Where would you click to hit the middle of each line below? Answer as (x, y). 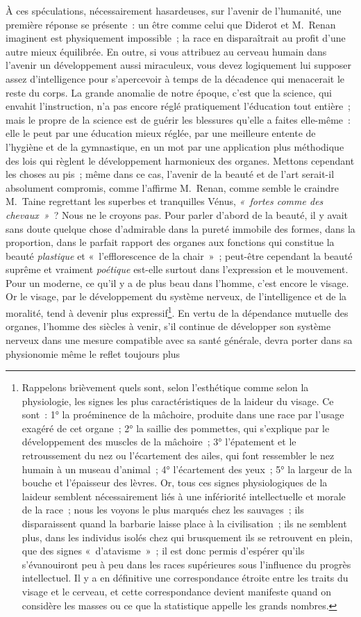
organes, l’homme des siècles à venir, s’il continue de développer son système (168, 326)
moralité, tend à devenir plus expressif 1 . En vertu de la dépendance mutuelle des (177, 312)
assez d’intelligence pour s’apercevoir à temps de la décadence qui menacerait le (175, 78)
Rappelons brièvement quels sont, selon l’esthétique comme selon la (165, 387)
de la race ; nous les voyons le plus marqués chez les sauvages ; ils (163, 510)
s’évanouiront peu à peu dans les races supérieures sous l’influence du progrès (186, 564)
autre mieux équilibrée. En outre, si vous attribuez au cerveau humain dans (166, 51)
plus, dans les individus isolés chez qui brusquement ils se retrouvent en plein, (187, 537)
